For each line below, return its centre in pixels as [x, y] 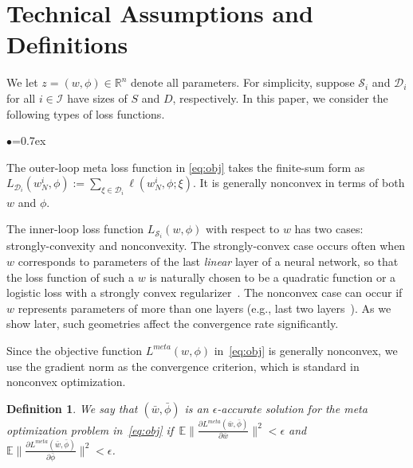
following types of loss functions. [86, 113]
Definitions [67, 44]
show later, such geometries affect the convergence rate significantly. [173, 324]
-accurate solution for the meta [292, 408]
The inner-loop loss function [75, 229]
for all [21, 97]
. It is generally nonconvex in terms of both [299, 183]
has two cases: [329, 229]
